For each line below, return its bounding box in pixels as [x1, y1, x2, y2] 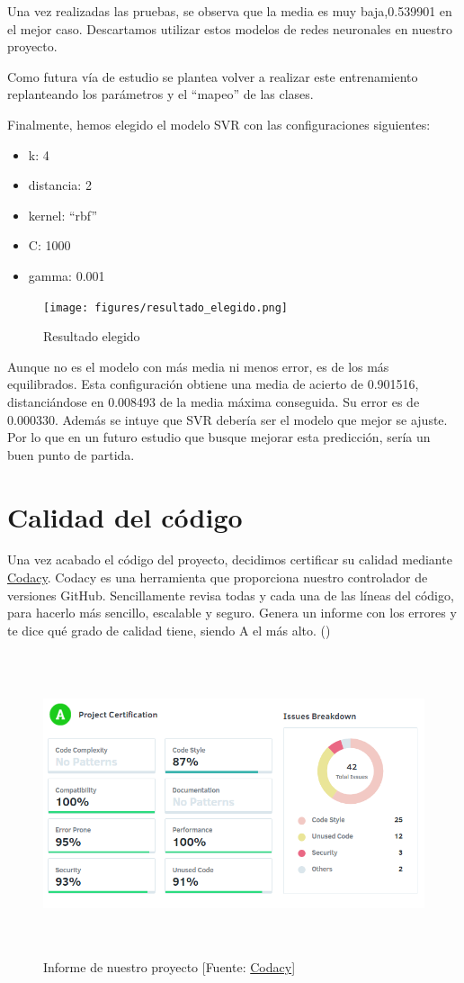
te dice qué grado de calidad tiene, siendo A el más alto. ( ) [7, 620, 331, 639]
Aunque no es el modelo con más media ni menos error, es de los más [7, 356, 389, 375]
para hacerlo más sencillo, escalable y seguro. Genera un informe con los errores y [7, 603, 457, 622]
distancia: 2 [28, 176, 92, 194]
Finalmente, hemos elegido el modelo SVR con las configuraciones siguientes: [7, 114, 431, 133]
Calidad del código [7, 498, 243, 535]
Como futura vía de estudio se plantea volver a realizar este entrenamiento [7, 67, 418, 86]
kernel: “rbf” [28, 205, 98, 224]
